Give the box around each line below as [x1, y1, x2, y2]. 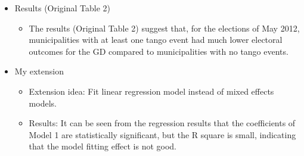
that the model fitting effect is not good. [29, 140, 177, 152]
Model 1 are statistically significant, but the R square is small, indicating [29, 128, 296, 141]
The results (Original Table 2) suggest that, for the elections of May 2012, [29, 21, 300, 34]
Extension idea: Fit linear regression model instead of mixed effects [29, 85, 274, 97]
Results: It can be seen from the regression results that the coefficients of [29, 117, 296, 129]
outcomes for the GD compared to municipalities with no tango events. [29, 45, 289, 57]
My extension [14, 65, 64, 77]
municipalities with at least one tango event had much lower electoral [29, 33, 283, 46]
